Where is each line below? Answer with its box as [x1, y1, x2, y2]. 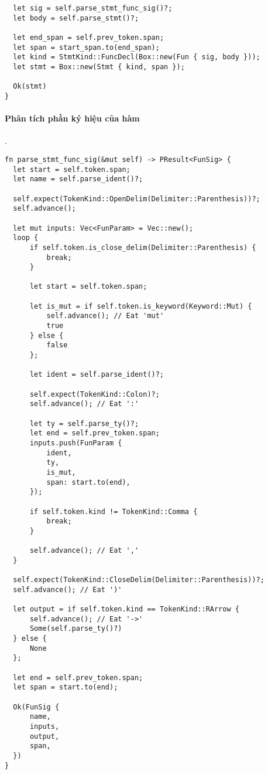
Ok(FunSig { [13, 702, 60, 711]
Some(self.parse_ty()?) [29, 624, 122, 633]
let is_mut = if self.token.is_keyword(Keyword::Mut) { [29, 302, 252, 310]
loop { [13, 234, 39, 242]
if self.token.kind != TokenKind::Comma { [29, 507, 198, 516]
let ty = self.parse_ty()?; [29, 419, 139, 428]
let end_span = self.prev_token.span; [13, 33, 164, 42]
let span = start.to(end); [13, 683, 118, 692]
